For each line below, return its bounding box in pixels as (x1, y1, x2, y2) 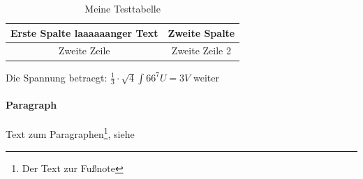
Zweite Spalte (168, 25, 235, 40)
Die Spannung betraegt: (6, 70, 108, 84)
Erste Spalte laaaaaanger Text (10, 25, 158, 40)
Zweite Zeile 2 (171, 43, 231, 58)
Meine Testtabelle (84, 1, 161, 15)
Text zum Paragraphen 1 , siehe (6, 125, 135, 141)
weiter (193, 70, 219, 84)
